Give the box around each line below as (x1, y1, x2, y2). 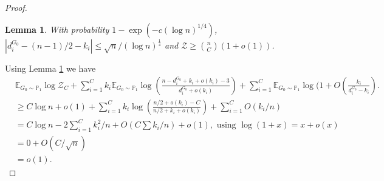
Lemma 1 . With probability (5, 22, 109, 35)
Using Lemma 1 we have (5, 61, 96, 74)
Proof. (5, 1, 27, 13)
